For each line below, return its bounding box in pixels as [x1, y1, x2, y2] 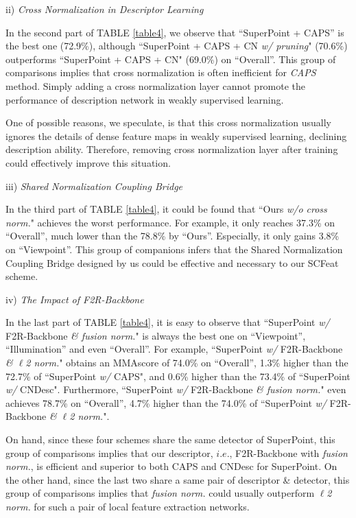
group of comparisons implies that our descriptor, [5, 445, 213, 460]
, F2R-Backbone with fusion [229, 445, 348, 460]
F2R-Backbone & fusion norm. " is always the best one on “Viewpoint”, [5, 328, 306, 342]
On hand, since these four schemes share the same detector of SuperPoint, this [5, 432, 335, 447]
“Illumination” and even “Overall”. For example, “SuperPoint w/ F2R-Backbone [5, 342, 343, 356]
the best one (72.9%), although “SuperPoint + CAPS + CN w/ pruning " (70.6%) [5, 38, 348, 53]
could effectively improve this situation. [5, 155, 171, 169]
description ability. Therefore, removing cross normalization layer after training [5, 142, 338, 156]
